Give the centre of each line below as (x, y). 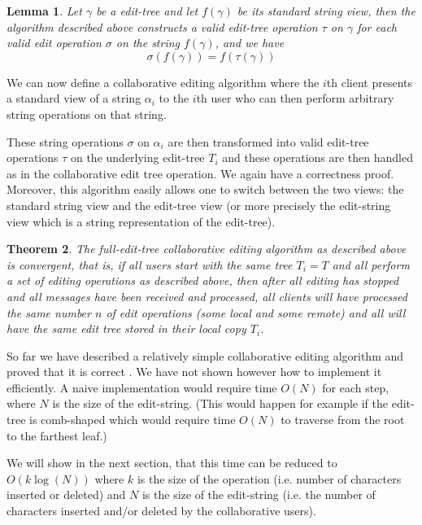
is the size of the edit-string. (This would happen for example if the (220, 403)
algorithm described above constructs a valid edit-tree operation (162, 26)
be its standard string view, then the (326, 11)
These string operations (65, 141)
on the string (148, 43)
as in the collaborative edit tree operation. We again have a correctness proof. (200, 173)
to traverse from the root (343, 420)
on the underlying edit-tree (137, 157)
